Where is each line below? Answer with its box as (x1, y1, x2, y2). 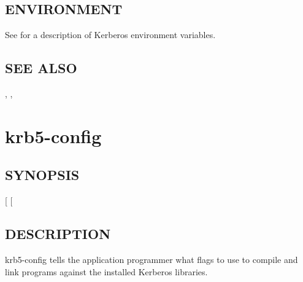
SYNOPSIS (5, 165, 80, 184)
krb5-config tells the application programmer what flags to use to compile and (5, 253, 298, 265)
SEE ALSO (5, 58, 77, 77)
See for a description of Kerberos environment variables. (5, 28, 216, 41)
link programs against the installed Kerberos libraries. (5, 265, 208, 278)
